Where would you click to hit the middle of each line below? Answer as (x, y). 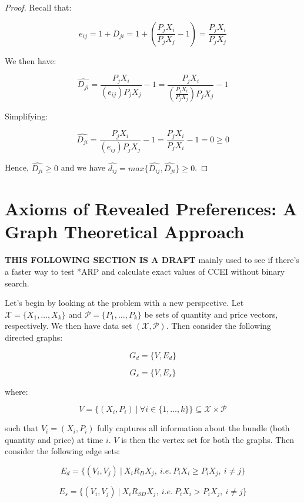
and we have (83, 167)
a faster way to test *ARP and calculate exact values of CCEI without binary (145, 272)
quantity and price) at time (54, 439)
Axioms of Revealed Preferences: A (151, 209)
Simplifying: (26, 116)
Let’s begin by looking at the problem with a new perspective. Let (124, 303)
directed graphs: (34, 337)
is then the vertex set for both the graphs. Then (208, 439)
